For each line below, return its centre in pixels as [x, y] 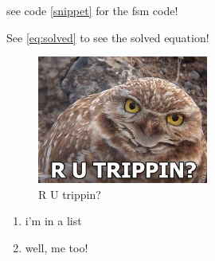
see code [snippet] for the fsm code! [92, 10]
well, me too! [57, 247]
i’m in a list [53, 221]
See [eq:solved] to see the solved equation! [108, 37]
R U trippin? [70, 194]
